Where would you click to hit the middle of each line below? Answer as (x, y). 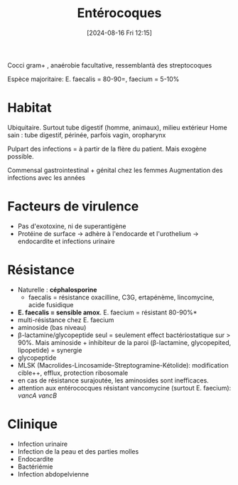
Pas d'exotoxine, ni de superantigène (72, 226)
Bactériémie (35, 467)
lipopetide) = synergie (50, 350)
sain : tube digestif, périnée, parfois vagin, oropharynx (87, 135)
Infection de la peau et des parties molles (78, 451)
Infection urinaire (43, 444)
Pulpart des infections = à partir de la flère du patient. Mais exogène (107, 149)
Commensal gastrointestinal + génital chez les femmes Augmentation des (115, 170)
